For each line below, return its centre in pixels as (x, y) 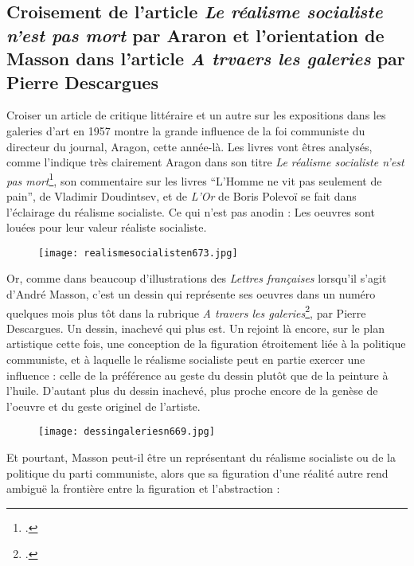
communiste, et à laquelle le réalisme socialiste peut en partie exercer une (186, 359)
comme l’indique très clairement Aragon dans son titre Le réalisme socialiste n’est (205, 162)
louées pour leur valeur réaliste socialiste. (107, 227)
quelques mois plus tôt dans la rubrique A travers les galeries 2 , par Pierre (186, 311)
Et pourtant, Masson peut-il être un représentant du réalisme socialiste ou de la (201, 457)
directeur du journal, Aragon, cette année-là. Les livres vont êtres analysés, (189, 146)
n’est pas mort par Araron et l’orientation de (195, 35)
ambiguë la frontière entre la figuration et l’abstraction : (143, 488)
